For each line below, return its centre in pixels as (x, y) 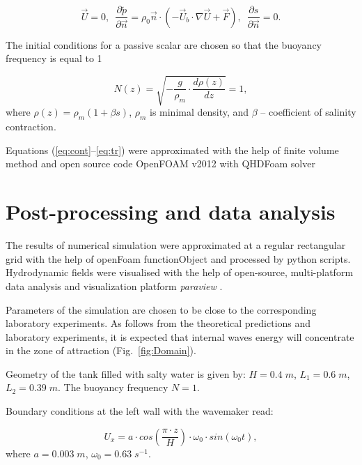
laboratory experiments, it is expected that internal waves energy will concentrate (180, 336)
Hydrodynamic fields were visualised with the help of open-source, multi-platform (180, 272)
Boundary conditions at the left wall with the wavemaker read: (140, 411)
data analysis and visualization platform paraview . (114, 285)
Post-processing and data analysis (171, 212)
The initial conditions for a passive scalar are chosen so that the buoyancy (164, 44)
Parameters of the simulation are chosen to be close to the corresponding (161, 309)
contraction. (31, 127)
